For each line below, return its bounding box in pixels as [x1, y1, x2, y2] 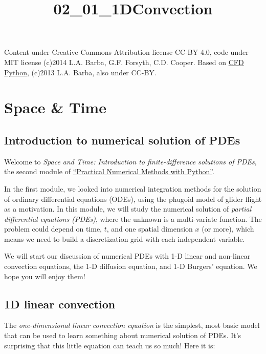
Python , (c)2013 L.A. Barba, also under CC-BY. [4, 67, 157, 77]
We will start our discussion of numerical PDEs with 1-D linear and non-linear [4, 251, 251, 261]
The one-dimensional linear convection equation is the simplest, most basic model [4, 320, 260, 330]
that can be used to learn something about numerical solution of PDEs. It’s [4, 330, 241, 341]
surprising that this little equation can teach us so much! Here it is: [4, 340, 215, 350]
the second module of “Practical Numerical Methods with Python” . [4, 166, 214, 177]
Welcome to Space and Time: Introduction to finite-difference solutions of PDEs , [4, 156, 257, 166]
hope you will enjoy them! [4, 270, 85, 281]
